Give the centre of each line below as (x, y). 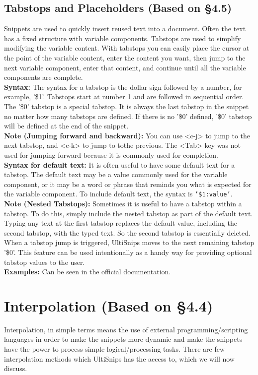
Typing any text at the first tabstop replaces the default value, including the (121, 223)
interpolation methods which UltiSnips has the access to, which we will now (119, 358)
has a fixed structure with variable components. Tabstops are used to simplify (123, 38)
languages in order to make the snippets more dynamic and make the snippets (123, 339)
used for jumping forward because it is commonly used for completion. (111, 155)
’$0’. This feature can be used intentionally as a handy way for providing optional (128, 252)
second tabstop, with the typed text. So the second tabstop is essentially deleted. (127, 232)
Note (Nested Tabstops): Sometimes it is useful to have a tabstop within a (123, 203)
